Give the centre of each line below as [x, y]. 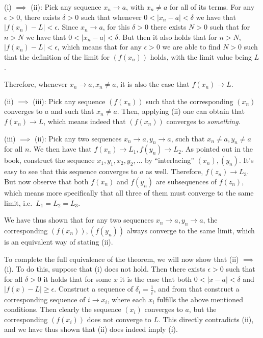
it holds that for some [77, 279]
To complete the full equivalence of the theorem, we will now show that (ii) [122, 259]
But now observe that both [46, 181]
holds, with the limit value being [201, 56]
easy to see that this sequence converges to [71, 171]
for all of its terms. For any [212, 7]
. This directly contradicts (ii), [206, 319]
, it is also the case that [153, 84]
